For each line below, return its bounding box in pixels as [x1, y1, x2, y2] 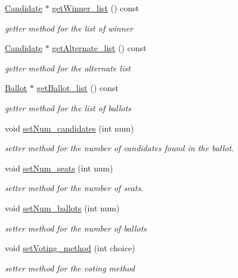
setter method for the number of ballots [5, 221, 147, 234]
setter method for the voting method [5, 261, 135, 274]
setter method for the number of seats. [5, 182, 144, 194]
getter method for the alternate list [5, 61, 131, 74]
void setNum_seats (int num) [5, 161, 113, 174]
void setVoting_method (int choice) [5, 242, 135, 254]
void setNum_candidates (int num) [5, 121, 134, 134]
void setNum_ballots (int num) [5, 201, 120, 214]
